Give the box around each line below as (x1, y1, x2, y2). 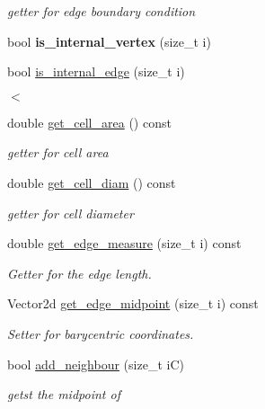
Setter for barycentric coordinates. (7, 324, 194, 342)
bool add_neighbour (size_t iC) (7, 354, 184, 373)
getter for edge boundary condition (7, 2, 196, 20)
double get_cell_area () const (7, 112, 172, 131)
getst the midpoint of (7, 385, 120, 404)
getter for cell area (7, 143, 109, 162)
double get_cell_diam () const (7, 173, 176, 191)
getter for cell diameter (7, 203, 134, 222)
